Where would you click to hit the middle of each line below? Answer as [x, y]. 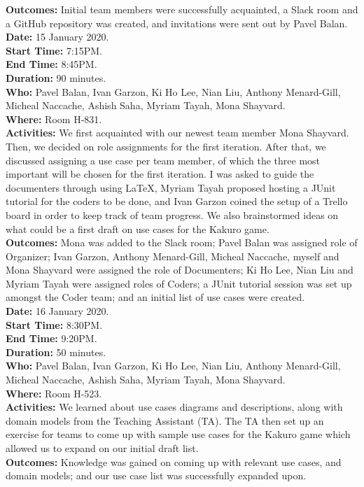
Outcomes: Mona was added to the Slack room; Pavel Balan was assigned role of [182, 242]
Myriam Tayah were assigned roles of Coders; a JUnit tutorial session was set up [179, 283]
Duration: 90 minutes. [56, 77]
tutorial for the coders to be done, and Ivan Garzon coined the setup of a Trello [177, 201]
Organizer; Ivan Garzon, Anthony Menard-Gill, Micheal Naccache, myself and [173, 256]
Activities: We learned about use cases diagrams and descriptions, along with [174, 407]
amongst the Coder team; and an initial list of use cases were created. [155, 297]
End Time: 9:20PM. [51, 338]
